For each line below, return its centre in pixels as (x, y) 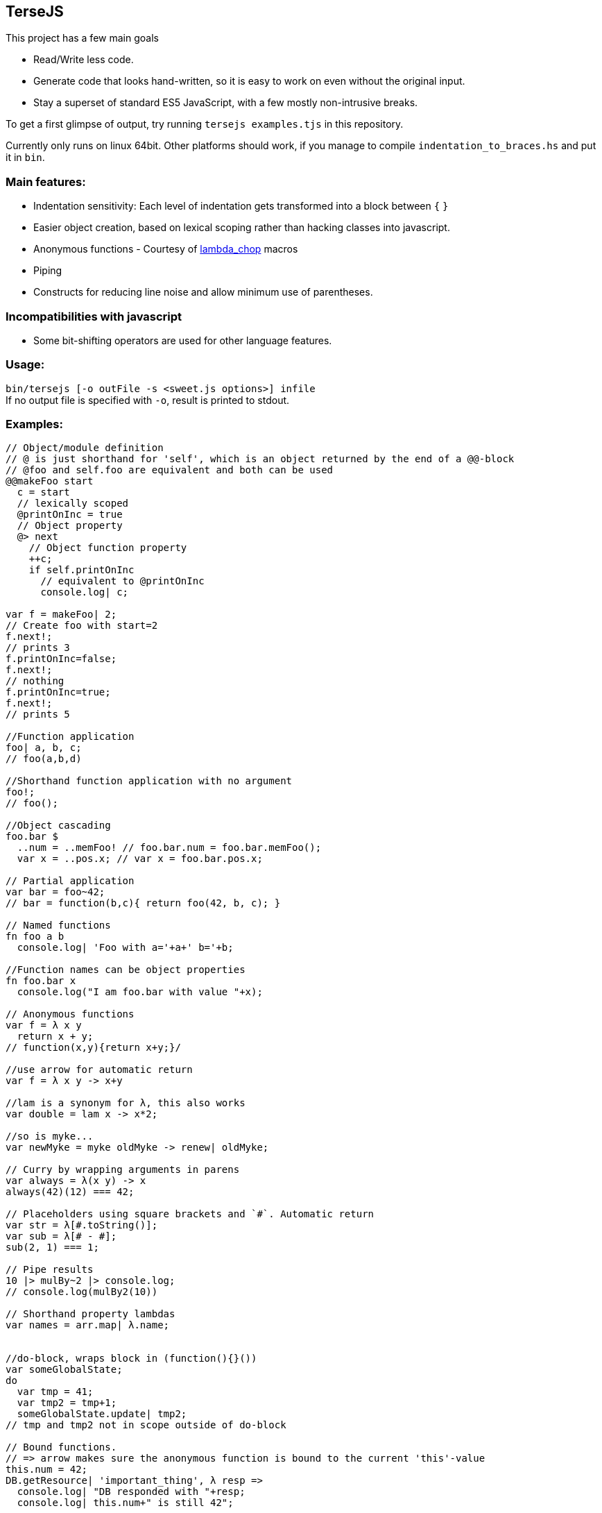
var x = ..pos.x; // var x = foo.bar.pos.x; (140, 859)
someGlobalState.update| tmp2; (102, 1414)
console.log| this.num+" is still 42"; (125, 1503)
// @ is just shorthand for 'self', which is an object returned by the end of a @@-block (260, 459)
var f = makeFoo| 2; (61, 615)
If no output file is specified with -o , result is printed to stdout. (148, 400)
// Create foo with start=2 (82, 626)
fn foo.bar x (41, 981)
